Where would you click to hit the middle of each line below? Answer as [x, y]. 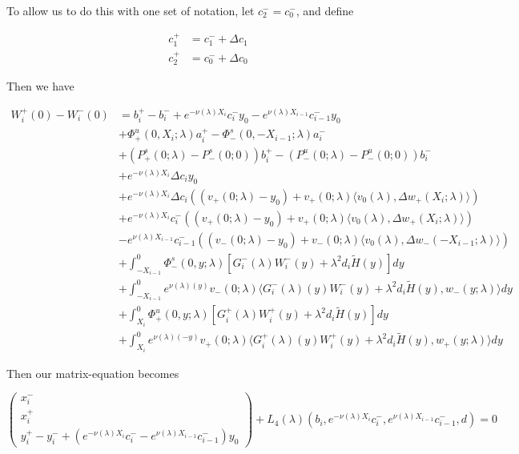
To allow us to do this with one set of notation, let [131, 10]
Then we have [40, 86]
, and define [325, 10]
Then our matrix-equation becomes [93, 373]
